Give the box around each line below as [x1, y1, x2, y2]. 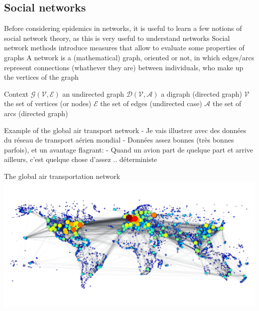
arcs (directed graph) [4, 108, 68, 118]
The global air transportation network [4, 170, 120, 181]
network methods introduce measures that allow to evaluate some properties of [4, 42, 245, 53]
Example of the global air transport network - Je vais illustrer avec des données [4, 125, 247, 135]
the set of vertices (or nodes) [4, 98, 92, 109]
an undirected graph [62, 88, 124, 99]
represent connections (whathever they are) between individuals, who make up [4, 62, 244, 72]
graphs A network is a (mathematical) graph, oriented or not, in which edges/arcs [4, 52, 255, 62]
